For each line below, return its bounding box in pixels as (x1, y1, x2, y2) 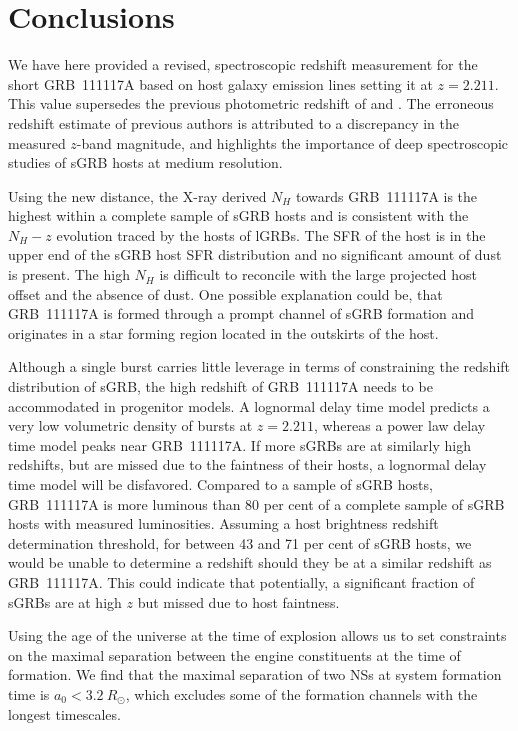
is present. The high (8, 264, 130, 285)
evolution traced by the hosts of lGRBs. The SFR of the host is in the (56, 224, 486, 245)
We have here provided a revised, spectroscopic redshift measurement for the (8, 54, 478, 75)
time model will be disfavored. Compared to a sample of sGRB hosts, (8, 474, 433, 494)
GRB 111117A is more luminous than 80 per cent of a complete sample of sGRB (8, 493, 505, 514)
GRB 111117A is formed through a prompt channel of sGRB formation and (8, 303, 475, 324)
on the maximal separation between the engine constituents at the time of (8, 644, 461, 665)
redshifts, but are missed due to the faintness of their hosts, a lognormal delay (8, 454, 487, 475)
